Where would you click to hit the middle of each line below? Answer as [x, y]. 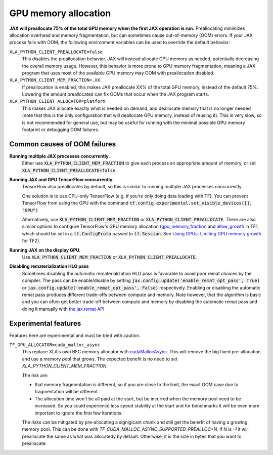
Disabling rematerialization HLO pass [49, 266]
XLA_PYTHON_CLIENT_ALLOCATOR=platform [57, 101]
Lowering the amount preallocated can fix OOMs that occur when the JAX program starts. [116, 94]
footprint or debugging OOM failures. [61, 130]
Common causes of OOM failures [63, 144]
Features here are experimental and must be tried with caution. [75, 335]
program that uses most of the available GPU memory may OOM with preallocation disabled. [118, 73]
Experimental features [45, 323]
